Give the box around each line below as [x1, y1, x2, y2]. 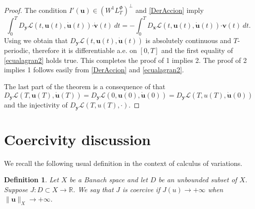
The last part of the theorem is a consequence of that [4, 81, 166, 92]
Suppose [4, 184, 28, 194]
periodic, [4, 45, 30, 55]
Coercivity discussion [4, 129, 151, 149]
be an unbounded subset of [158, 174, 237, 185]
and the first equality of [161, 45, 233, 55]
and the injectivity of [4, 100, 68, 110]
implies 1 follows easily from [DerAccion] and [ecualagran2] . [4, 64, 184, 75]
